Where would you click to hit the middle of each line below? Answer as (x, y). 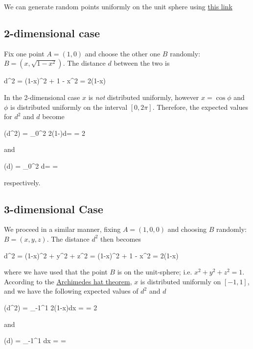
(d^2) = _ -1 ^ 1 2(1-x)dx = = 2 (51, 307)
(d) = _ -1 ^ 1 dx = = (35, 340)
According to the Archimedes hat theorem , (68, 281)
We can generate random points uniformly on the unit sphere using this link (118, 6)
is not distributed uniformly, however (144, 97)
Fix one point (24, 53)
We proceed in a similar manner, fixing (62, 229)
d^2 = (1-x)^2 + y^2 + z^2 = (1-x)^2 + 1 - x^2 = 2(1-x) (91, 255)
